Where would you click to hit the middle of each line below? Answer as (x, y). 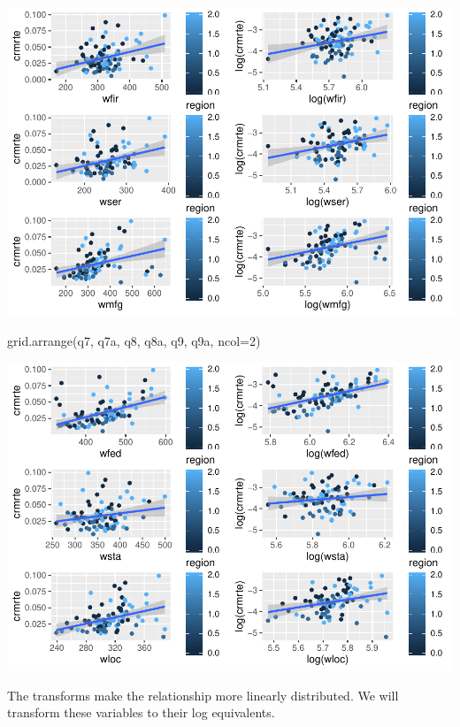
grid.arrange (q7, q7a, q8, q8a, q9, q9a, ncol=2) (134, 340)
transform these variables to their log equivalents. (141, 712)
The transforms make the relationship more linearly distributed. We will (203, 695)
